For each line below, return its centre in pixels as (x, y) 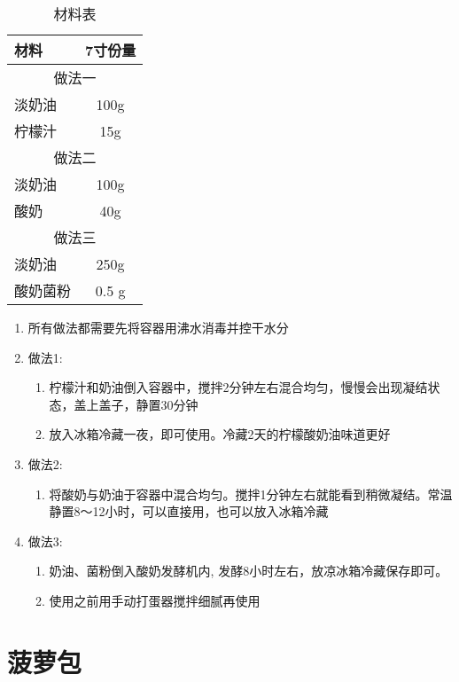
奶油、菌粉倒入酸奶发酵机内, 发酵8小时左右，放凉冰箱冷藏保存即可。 (249, 571)
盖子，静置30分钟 (148, 404)
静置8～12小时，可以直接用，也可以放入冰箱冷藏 (189, 511)
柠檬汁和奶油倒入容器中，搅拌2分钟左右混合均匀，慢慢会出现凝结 (238, 387)
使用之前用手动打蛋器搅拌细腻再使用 (155, 600)
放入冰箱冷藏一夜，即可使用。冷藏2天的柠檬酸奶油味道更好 (220, 434)
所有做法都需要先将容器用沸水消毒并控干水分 (158, 327)
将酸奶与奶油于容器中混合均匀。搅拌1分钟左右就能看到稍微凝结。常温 (251, 494)
